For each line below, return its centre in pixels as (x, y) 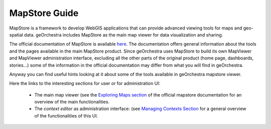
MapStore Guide (44, 13)
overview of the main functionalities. (72, 102)
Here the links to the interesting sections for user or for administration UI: (85, 83)
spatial (16, 34)
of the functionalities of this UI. (66, 115)
